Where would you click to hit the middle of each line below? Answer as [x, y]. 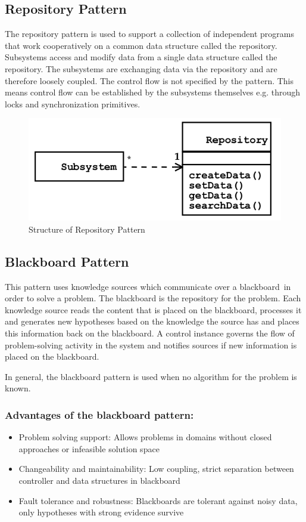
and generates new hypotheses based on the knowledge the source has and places [152, 321]
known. [18, 388]
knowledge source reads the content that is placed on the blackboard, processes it [153, 309]
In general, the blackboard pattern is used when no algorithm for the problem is [151, 376]
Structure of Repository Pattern [87, 229]
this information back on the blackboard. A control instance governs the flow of [150, 333]
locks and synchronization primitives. [73, 104]
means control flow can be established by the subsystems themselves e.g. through [153, 92]
